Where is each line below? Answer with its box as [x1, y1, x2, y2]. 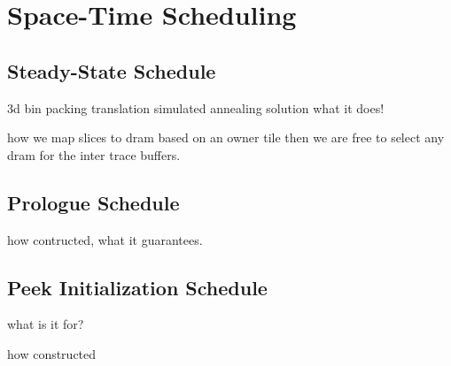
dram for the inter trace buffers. [7, 145, 181, 164]
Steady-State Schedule [7, 57, 216, 84]
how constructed [7, 344, 97, 362]
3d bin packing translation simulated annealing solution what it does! [7, 98, 385, 117]
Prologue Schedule [7, 188, 180, 216]
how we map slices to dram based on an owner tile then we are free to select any [7, 128, 445, 147]
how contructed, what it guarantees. [7, 230, 203, 248]
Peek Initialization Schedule [7, 273, 268, 301]
